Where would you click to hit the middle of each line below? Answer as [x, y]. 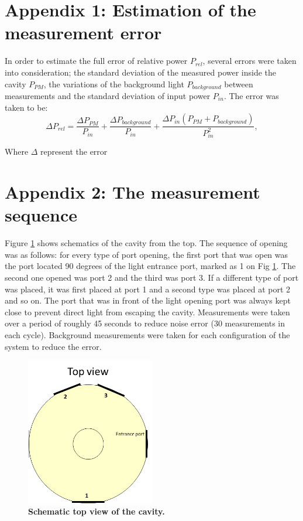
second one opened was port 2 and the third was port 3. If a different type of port [152, 277]
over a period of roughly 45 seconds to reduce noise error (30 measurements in [145, 323]
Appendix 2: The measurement [132, 192]
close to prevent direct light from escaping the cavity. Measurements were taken [147, 311]
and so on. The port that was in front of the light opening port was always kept [148, 300]
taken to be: [26, 107]
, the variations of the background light [114, 84]
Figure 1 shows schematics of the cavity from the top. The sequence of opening [146, 243]
